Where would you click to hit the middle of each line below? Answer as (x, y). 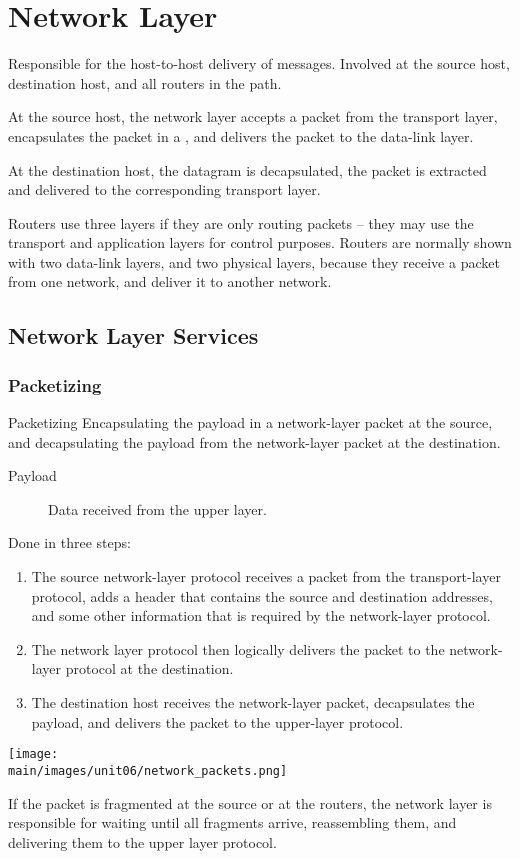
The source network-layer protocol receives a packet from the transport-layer (266, 576)
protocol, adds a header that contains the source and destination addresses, (262, 595)
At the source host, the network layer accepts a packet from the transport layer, (253, 116)
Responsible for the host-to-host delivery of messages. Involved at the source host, (259, 63)
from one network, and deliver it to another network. (170, 281)
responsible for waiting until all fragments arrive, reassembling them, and (232, 822)
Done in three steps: (69, 542)
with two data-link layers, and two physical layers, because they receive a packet (254, 261)
